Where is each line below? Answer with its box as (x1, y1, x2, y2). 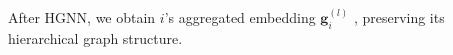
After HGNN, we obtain (8, 7, 156, 28)
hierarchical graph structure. (8, 28, 183, 49)
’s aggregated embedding (164, 7, 316, 28)
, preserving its (353, 7, 445, 28)
